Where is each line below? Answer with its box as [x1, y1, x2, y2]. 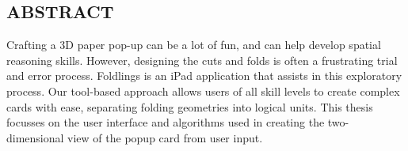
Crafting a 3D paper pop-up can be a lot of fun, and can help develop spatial [6, 36, 381, 53]
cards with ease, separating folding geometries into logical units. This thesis [6, 98, 373, 115]
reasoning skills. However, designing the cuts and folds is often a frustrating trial [6, 51, 398, 68]
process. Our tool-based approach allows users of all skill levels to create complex [6, 82, 400, 99]
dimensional [6, 129, 64, 145]
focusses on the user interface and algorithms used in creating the [6, 114, 325, 130]
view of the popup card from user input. [67, 129, 263, 145]
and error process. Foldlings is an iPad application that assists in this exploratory [6, 67, 402, 84]
